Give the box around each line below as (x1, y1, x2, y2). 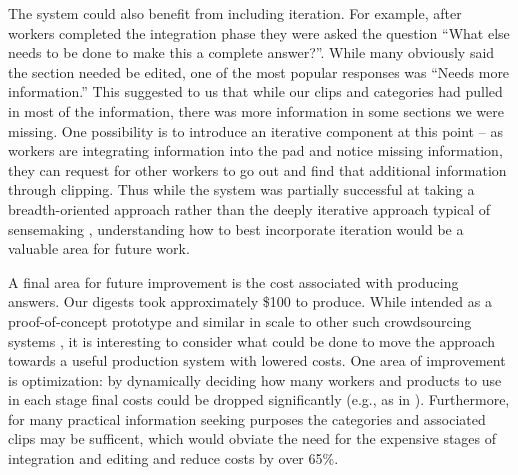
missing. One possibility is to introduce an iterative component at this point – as (8, 120, 503, 141)
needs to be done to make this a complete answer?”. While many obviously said (8, 42, 495, 63)
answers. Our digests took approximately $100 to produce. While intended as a (8, 291, 492, 312)
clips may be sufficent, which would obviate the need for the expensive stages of (8, 428, 497, 449)
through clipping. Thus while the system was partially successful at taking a (8, 179, 475, 200)
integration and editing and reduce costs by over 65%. (8, 448, 339, 469)
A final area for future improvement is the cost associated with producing (8, 271, 459, 292)
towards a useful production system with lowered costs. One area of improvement (8, 350, 506, 371)
